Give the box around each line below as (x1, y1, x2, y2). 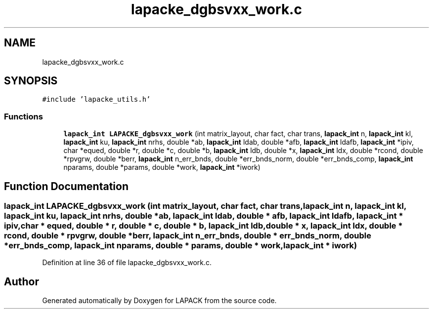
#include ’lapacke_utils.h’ (42, 95, 151, 104)
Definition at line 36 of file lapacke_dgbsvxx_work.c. (42, 258, 212, 267)
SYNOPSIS (4, 75, 58, 87)
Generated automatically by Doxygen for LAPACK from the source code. (42, 296, 277, 305)
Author (4, 275, 39, 288)
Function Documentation (4, 180, 129, 193)
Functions (4, 111, 43, 121)
